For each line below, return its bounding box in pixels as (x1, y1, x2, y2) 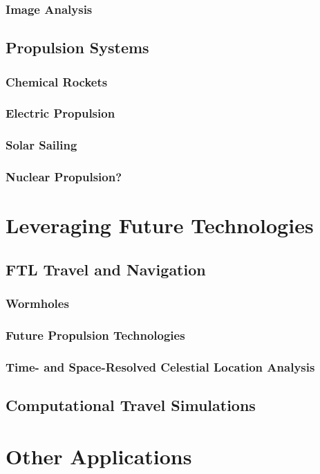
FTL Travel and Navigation (6, 258, 206, 280)
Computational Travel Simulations (6, 394, 256, 416)
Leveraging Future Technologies (6, 211, 314, 239)
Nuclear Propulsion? (6, 168, 122, 185)
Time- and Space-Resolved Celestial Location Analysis (6, 358, 315, 375)
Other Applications (6, 441, 192, 470)
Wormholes (6, 295, 69, 312)
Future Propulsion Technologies (6, 326, 185, 343)
